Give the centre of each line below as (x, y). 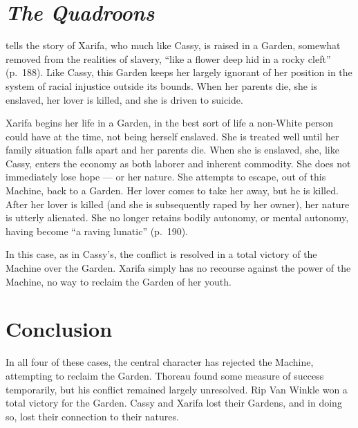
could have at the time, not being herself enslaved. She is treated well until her (172, 136)
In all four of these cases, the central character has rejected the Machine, (160, 362)
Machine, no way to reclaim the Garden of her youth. (119, 281)
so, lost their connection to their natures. (92, 416)
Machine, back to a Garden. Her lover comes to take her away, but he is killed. (172, 190)
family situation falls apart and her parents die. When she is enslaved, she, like (172, 150)
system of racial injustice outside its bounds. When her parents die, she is (162, 85)
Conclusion (59, 329)
